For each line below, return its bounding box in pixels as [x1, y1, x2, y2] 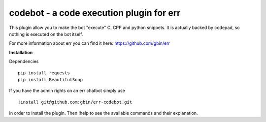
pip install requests [18, 70, 70, 76]
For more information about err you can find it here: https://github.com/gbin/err [9, 40, 170, 46]
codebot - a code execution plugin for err [9, 7, 181, 18]
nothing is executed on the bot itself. [9, 31, 83, 37]
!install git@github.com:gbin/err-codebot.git [18, 99, 133, 105]
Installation [9, 49, 33, 55]
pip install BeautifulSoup [18, 77, 83, 82]
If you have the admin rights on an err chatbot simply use [9, 88, 125, 93]
